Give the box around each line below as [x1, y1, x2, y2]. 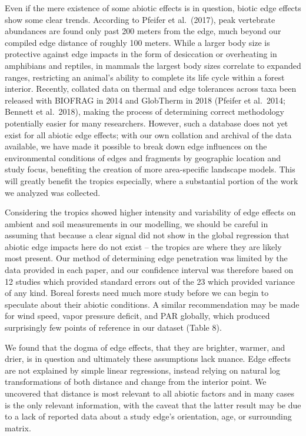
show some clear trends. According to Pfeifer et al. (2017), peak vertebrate [5, 13, 275, 25]
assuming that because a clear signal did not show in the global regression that [5, 229, 290, 241]
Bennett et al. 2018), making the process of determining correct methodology [5, 105, 284, 118]
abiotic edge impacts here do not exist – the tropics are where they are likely [5, 240, 282, 252]
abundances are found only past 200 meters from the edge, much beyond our [5, 25, 281, 37]
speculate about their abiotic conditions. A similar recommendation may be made [5, 298, 300, 310]
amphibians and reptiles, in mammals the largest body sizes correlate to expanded [5, 59, 301, 71]
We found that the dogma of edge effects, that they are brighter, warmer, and [5, 341, 285, 353]
